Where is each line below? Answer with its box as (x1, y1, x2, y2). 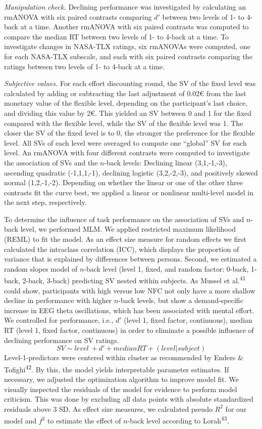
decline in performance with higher (4, 295, 112, 306)
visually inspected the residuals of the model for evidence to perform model (4, 383, 237, 394)
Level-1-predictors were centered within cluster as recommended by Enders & (4, 352, 243, 363)
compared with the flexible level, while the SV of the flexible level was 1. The (4, 117, 243, 128)
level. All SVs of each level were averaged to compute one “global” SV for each (4, 137, 247, 148)
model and (4, 415, 37, 426)
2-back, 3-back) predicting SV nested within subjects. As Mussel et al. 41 (22, 274, 246, 286)
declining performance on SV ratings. (4, 334, 119, 345)
